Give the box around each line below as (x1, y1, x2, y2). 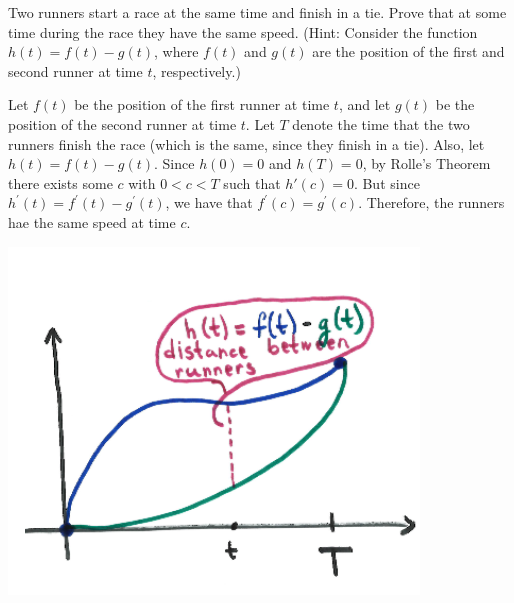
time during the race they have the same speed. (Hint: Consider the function (8, 21, 478, 42)
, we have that (165, 192, 253, 213)
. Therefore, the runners (358, 192, 505, 213)
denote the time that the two (292, 113, 470, 134)
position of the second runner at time (8, 113, 237, 134)
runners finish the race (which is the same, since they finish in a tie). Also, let (8, 133, 485, 154)
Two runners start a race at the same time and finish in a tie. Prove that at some (8, 2, 507, 22)
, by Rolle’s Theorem (362, 153, 491, 174)
